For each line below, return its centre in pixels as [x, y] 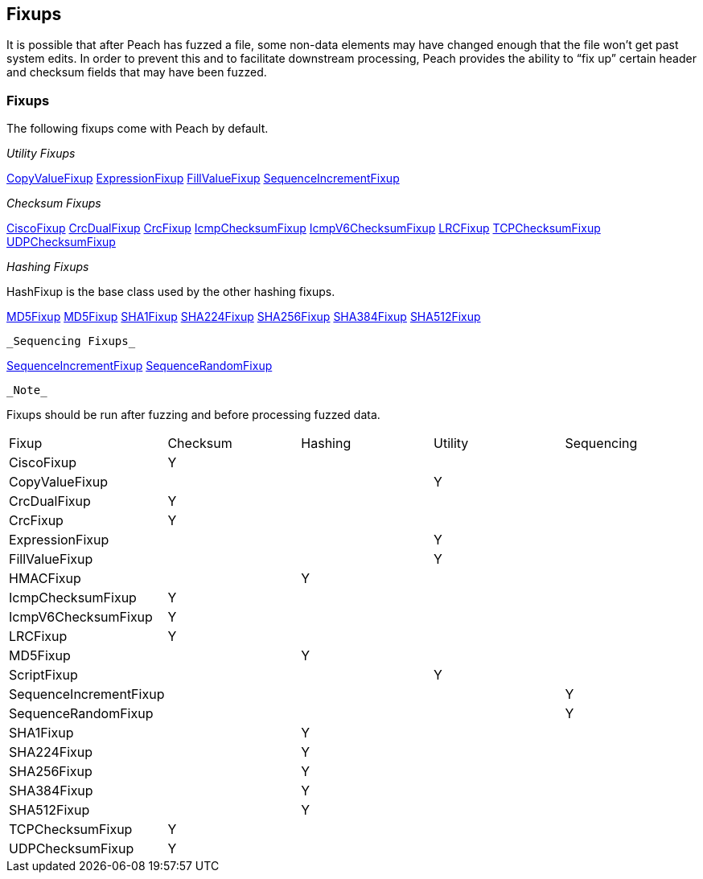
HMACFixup [45, 579]
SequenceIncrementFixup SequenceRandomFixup [140, 366]
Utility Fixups [41, 154]
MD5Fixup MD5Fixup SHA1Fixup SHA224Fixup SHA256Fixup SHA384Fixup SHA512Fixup [244, 317]
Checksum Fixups [54, 203]
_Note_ [27, 390]
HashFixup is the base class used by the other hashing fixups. [171, 292]
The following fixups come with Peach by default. [138, 129]
